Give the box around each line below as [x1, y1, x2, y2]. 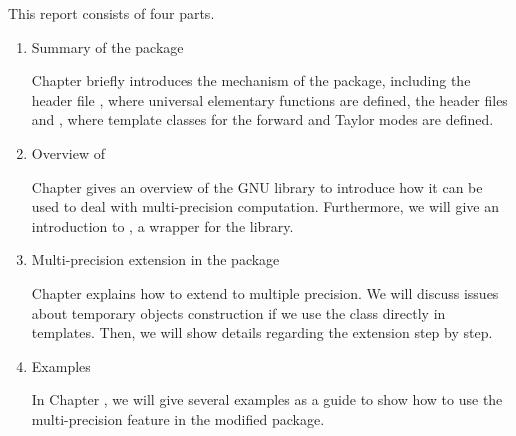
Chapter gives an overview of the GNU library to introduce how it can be [31, 176, 483, 197]
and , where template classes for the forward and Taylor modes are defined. [31, 109, 494, 130]
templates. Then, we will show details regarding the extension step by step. [31, 322, 493, 343]
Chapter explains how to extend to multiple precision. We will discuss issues [31, 282, 499, 303]
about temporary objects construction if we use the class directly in [31, 302, 446, 323]
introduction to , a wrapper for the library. [31, 215, 294, 236]
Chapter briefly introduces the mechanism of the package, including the [31, 70, 471, 91]
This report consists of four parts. [8, 3, 215, 23]
